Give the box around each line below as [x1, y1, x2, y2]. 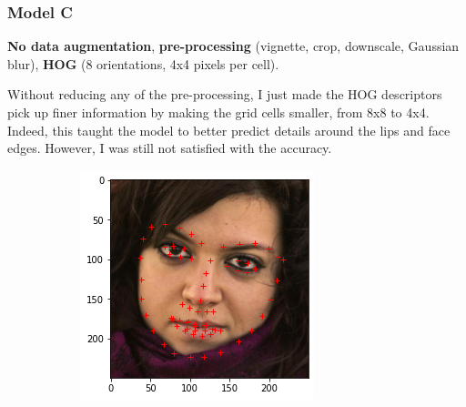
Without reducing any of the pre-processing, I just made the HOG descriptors [7, 85, 442, 104]
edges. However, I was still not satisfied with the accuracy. [7, 138, 332, 158]
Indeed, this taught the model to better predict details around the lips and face [7, 120, 451, 139]
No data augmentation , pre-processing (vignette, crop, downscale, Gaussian [7, 36, 460, 56]
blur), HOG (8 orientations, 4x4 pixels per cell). [7, 54, 279, 73]
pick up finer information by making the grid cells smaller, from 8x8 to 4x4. [7, 103, 430, 121]
